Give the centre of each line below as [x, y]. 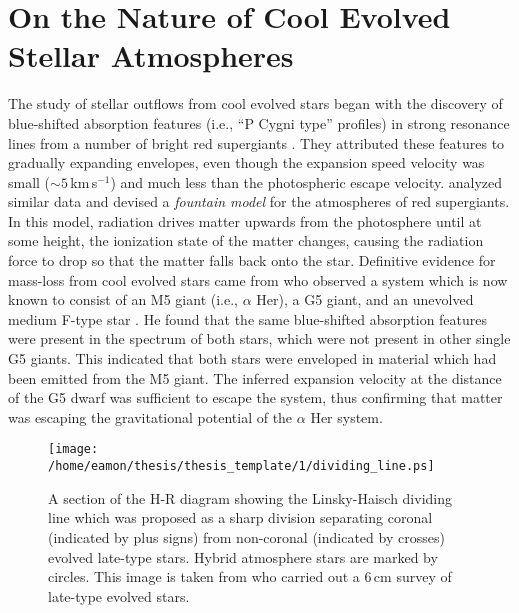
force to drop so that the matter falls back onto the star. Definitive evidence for [252, 260]
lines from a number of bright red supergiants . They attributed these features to [256, 142]
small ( [29, 181]
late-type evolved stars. [119, 595]
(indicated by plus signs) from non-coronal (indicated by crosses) [246, 536]
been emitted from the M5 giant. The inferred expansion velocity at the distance [255, 377]
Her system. [346, 416]
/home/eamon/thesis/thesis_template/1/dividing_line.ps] [241, 466]
